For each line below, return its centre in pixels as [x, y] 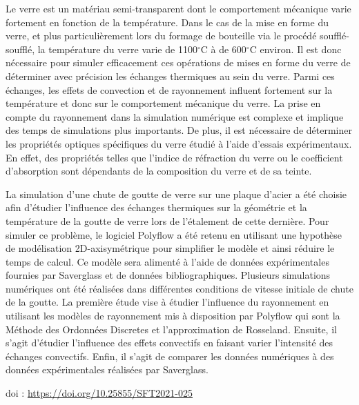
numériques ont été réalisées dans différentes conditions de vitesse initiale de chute [179, 288]
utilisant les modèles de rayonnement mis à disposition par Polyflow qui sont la [173, 316]
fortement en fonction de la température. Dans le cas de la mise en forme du [167, 22]
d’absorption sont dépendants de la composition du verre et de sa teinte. [159, 171]
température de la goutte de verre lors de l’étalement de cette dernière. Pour [167, 220]
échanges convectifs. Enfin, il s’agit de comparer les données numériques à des [170, 356]
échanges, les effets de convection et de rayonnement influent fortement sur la [169, 89]
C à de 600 [223, 49]
